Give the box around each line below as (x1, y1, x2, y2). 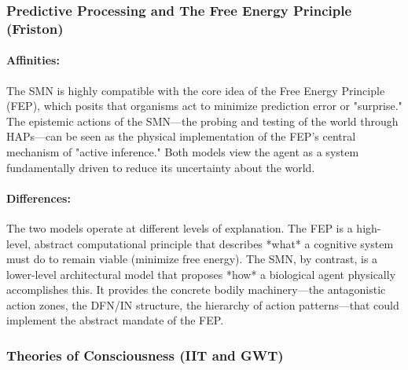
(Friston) (6, 18, 64, 38)
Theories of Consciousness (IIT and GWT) (6, 346, 284, 365)
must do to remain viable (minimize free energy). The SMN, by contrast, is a (6, 251, 378, 267)
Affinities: (6, 52, 60, 68)
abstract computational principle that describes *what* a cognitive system (34, 235, 394, 251)
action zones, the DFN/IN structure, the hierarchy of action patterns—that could (6, 296, 399, 313)
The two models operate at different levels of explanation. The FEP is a (6, 219, 353, 236)
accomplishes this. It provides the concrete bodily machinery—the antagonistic (6, 281, 386, 298)
